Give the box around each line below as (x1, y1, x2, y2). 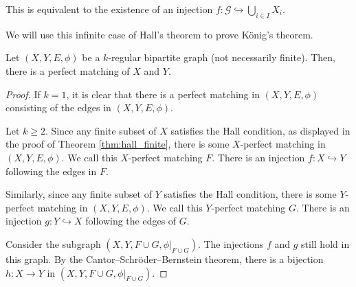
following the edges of (85, 214, 177, 228)
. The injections (197, 236, 264, 251)
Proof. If (5, 87, 41, 101)
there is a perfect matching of (5, 63, 130, 78)
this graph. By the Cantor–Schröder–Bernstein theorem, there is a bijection (5, 251, 324, 266)
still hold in (301, 236, 350, 251)
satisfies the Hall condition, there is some (164, 187, 337, 201)
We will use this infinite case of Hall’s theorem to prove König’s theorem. (5, 27, 313, 41)
